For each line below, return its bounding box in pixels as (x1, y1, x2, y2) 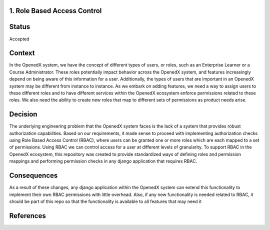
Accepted (9, 35, 29, 42)
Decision (9, 110, 37, 118)
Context (9, 49, 35, 57)
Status (9, 22, 30, 31)
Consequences (9, 171, 58, 180)
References (9, 211, 46, 220)
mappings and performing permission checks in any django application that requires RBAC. (9, 158, 197, 164)
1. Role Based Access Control (9, 6, 102, 15)
